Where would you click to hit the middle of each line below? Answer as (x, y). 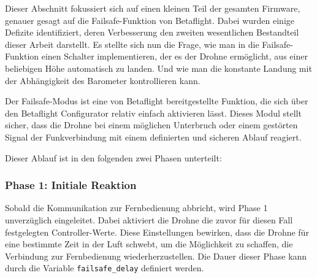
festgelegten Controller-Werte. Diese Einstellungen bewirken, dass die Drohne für (157, 232)
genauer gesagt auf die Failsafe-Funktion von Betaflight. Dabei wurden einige (150, 20)
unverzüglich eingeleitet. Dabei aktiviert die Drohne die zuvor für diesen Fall (149, 219)
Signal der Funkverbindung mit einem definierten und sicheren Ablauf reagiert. (153, 137)
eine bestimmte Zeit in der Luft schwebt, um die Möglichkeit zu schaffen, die (149, 244)
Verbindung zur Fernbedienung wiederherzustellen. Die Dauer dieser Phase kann (156, 256)
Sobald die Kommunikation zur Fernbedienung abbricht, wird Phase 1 (136, 208)
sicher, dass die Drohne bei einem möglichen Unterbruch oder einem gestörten (151, 125)
